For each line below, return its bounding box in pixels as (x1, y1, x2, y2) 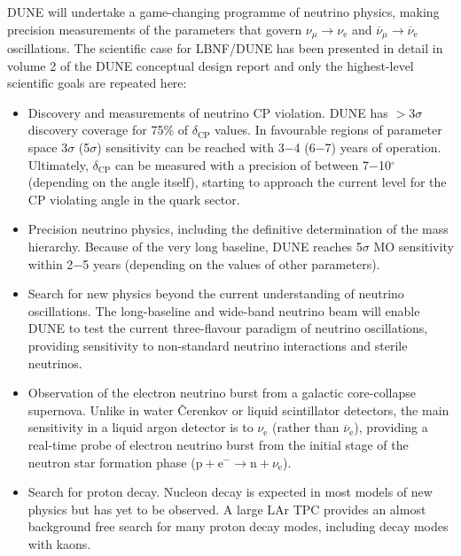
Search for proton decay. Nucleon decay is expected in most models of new (27, 483, 433, 501)
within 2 (27, 254, 74, 273)
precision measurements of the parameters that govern (7, 19, 302, 38)
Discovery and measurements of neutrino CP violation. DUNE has (27, 103, 388, 121)
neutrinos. (27, 353, 82, 372)
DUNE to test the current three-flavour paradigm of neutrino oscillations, (27, 319, 428, 337)
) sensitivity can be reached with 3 (97, 138, 285, 157)
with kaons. (27, 534, 91, 552)
